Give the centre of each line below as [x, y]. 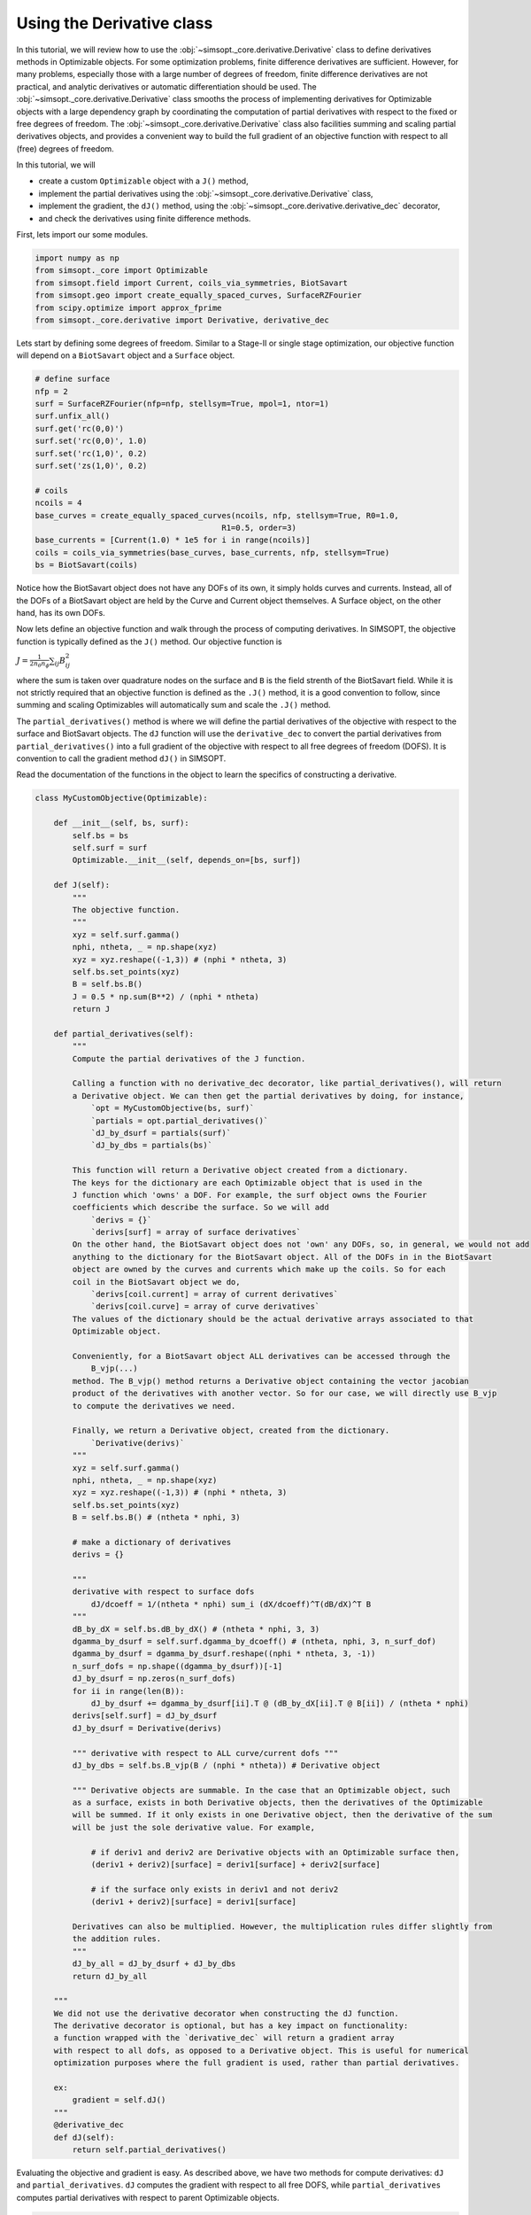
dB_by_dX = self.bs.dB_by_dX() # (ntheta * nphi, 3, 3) [196, 1629]
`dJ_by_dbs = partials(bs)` [151, 1146]
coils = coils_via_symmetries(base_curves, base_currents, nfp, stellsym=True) [212, 552]
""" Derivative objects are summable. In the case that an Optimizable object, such [261, 1790]
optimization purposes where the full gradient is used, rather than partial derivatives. [257, 2063]
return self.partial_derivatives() [150, 2150]
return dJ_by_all [110, 1976]
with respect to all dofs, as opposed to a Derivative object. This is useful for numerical [261, 2050]
